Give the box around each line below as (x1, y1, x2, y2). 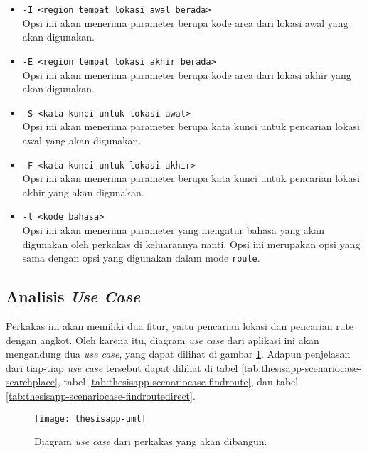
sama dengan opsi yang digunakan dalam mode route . (22, 250, 260, 265)
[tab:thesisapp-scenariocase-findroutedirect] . (6, 388, 196, 403)
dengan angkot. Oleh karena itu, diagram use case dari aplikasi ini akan (6, 332, 319, 347)
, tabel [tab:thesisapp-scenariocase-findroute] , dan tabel (57, 374, 299, 389)
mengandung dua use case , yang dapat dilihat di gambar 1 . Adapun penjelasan (6, 346, 351, 361)
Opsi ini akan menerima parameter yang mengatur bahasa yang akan (22, 223, 325, 238)
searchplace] (6, 374, 58, 389)
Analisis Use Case (6, 285, 141, 307)
